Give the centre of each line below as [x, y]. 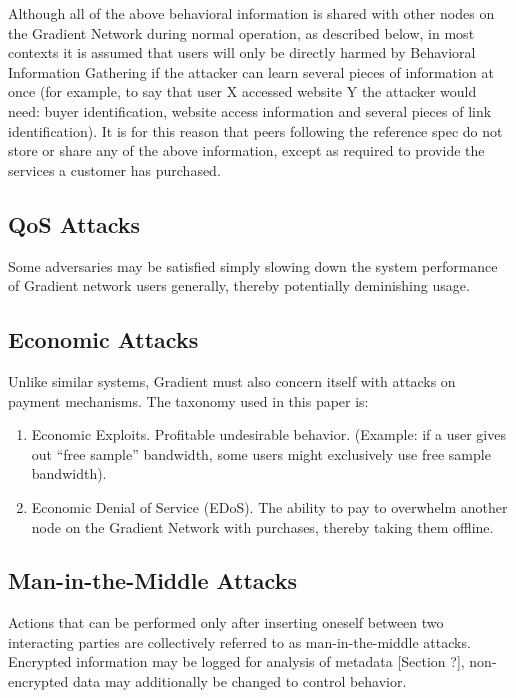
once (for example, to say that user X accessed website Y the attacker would [242, 91]
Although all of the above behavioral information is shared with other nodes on [251, 13]
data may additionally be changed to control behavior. [239, 681]
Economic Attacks [103, 339]
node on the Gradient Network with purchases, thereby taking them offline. [262, 526]
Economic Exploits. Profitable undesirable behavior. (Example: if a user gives [268, 434]
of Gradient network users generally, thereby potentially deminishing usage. [239, 285]
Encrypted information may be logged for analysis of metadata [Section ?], [236, 661]
